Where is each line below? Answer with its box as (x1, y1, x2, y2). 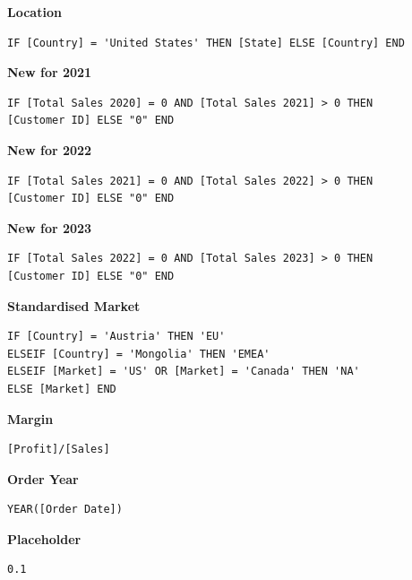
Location (7, 3, 62, 21)
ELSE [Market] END (7, 382, 116, 395)
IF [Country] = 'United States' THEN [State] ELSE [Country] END (7, 36, 405, 49)
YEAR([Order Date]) (7, 503, 123, 516)
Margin (7, 409, 54, 428)
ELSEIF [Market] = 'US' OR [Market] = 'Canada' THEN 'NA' (7, 365, 360, 378)
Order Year (7, 469, 79, 488)
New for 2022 (7, 140, 92, 159)
